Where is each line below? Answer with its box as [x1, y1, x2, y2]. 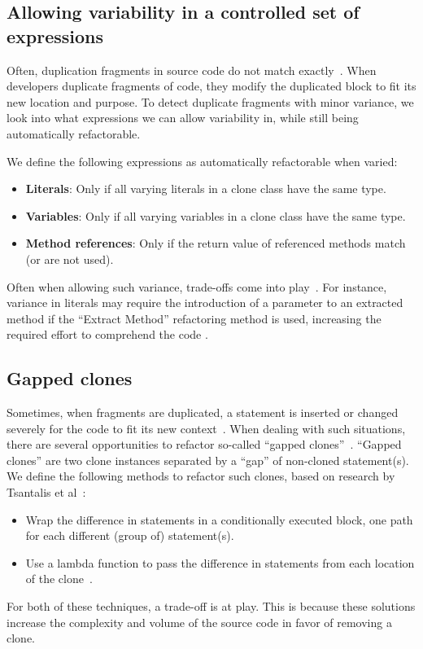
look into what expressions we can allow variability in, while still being [7, 109, 359, 126]
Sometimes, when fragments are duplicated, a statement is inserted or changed [7, 404, 399, 421]
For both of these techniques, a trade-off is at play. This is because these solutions [7, 598, 416, 615]
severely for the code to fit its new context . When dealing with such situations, [7, 419, 406, 436]
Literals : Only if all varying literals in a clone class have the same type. [25, 180, 386, 197]
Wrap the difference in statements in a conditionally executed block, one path [25, 511, 413, 528]
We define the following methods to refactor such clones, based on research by [7, 467, 395, 485]
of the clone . [25, 570, 93, 587]
